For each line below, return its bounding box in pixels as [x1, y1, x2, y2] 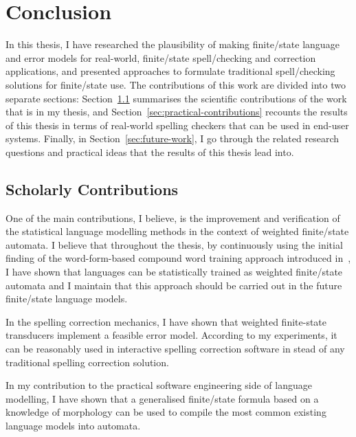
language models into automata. [5, 418, 141, 432]
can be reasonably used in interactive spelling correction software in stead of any [5, 341, 345, 356]
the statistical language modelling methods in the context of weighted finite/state [5, 224, 349, 238]
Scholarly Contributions [5, 178, 179, 199]
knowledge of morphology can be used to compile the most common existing [5, 405, 326, 419]
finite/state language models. [5, 291, 128, 306]
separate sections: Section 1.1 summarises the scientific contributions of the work [5, 91, 347, 105]
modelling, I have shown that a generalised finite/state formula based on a [5, 391, 319, 405]
